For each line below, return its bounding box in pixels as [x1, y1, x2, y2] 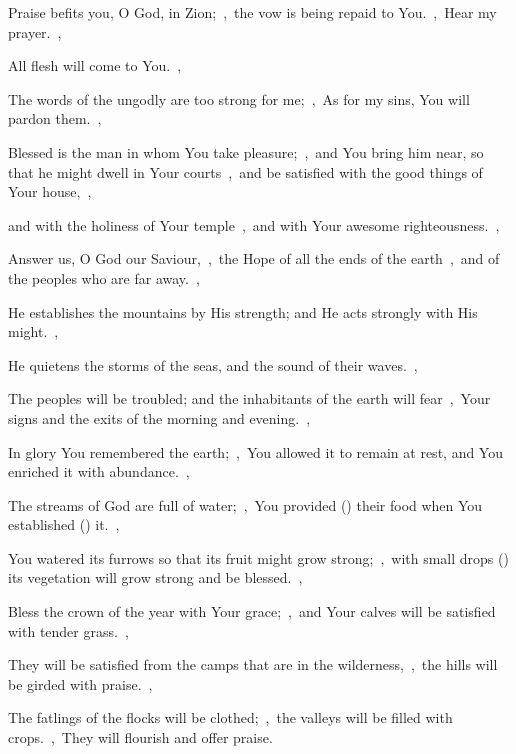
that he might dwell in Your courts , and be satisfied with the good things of [8, 161, 483, 182]
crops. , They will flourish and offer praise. [8, 727, 273, 748]
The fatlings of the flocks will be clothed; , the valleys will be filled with [8, 707, 453, 728]
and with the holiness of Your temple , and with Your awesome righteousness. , [8, 214, 500, 235]
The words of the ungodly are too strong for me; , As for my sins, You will [8, 88, 470, 109]
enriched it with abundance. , [8, 461, 190, 482]
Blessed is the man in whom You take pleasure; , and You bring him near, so [8, 141, 484, 162]
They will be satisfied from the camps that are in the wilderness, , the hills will [8, 654, 498, 675]
